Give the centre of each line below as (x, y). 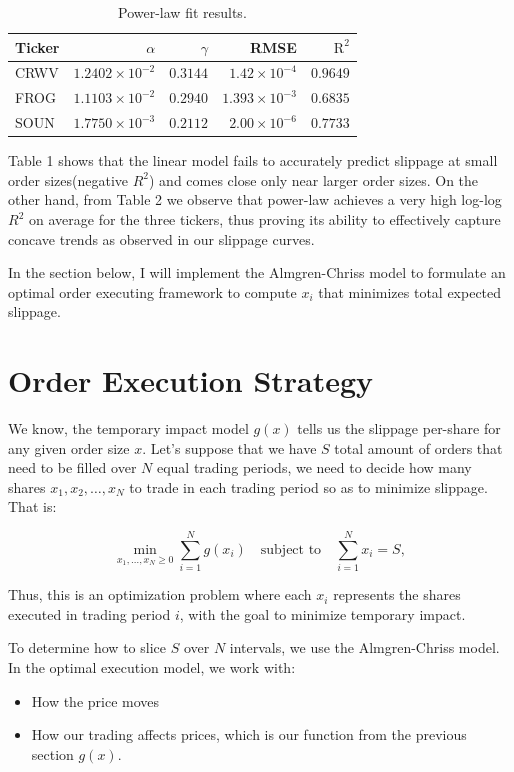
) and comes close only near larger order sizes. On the (313, 179)
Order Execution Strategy (191, 380)
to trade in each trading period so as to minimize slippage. (308, 486)
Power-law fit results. (182, 12)
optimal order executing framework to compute (152, 291)
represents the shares (397, 594)
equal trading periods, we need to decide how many (314, 467)
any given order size (69, 447)
